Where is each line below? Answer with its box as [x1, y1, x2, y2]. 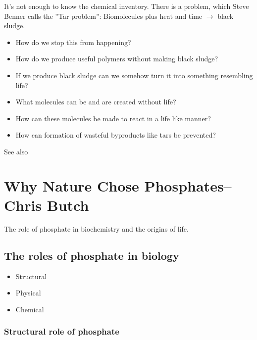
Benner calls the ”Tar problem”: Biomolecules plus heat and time [4, 10, 203, 21]
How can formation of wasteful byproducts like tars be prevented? [15, 130, 216, 140]
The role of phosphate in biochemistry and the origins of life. [4, 223, 189, 234]
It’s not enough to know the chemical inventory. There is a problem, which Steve [4, 1, 249, 11]
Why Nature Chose [4, 175, 139, 195]
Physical [15, 288, 41, 298]
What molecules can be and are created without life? [15, 97, 176, 107]
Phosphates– [144, 175, 232, 195]
